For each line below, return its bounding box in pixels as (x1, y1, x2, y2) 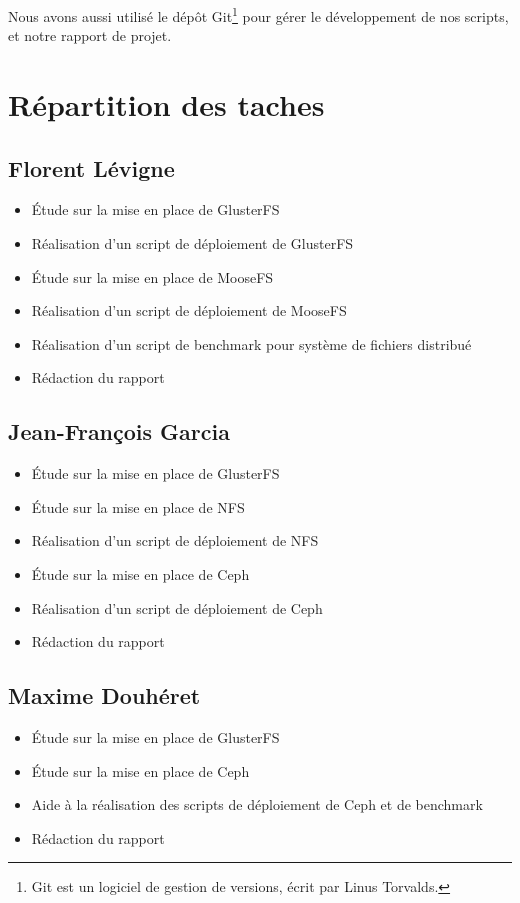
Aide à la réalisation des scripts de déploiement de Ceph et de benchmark (31, 794, 483, 815)
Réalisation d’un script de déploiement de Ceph (31, 597, 323, 618)
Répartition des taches (8, 84, 325, 125)
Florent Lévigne (8, 152, 175, 183)
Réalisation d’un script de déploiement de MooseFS (31, 300, 347, 321)
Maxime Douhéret (8, 680, 201, 711)
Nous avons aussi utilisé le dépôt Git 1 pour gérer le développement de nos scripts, (8, 3, 509, 26)
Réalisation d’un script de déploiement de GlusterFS (31, 233, 354, 254)
